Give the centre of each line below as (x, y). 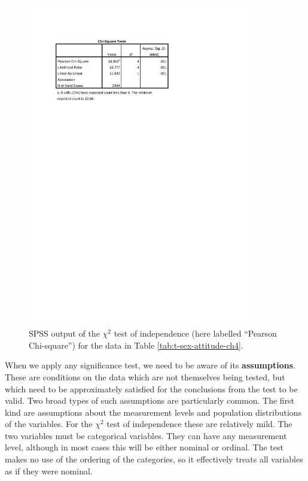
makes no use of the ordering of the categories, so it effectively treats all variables (154, 459)
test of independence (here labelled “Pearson (195, 333)
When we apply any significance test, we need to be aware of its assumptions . (150, 365)
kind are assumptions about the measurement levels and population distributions (153, 412)
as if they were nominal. (49, 471)
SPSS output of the (64, 333)
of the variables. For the (49, 424)
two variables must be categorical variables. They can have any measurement (146, 435)
